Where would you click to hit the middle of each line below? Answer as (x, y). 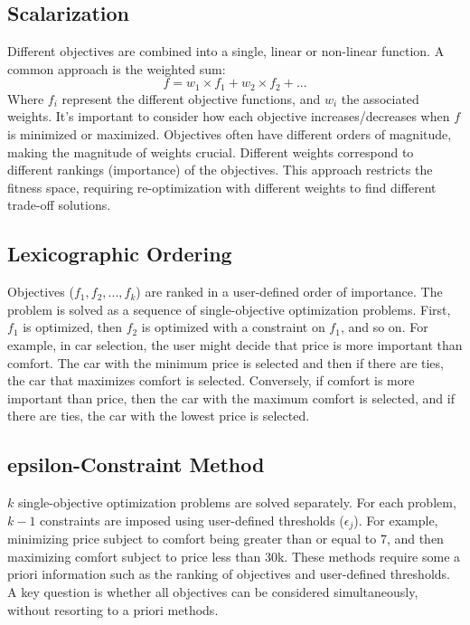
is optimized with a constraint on (233, 327)
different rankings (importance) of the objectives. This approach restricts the (220, 170)
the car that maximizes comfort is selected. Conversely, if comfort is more (211, 380)
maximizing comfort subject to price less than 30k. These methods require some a (234, 556)
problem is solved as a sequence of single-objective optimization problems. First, (229, 309)
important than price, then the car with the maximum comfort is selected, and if (231, 398)
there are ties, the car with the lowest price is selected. (159, 416)
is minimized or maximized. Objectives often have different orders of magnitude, (230, 134)
